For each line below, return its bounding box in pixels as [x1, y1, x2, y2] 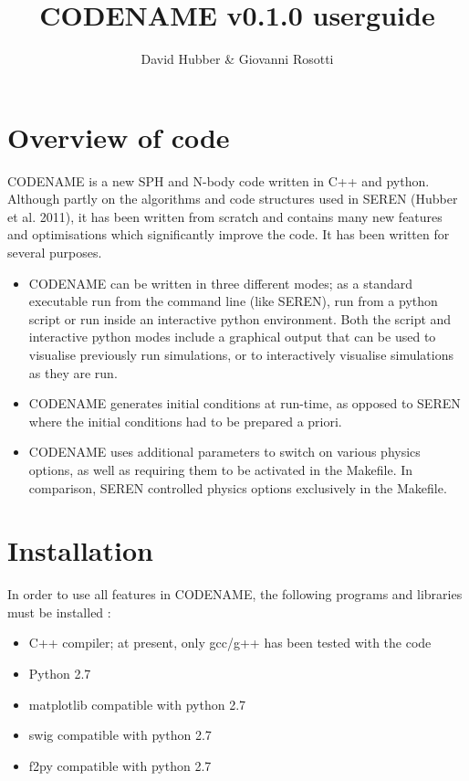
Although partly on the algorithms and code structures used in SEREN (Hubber [7, 189, 458, 208]
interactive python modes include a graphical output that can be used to [28, 327, 436, 346]
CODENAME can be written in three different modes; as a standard [28, 273, 412, 292]
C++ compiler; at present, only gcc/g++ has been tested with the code [28, 633, 432, 652]
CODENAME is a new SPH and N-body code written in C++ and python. [7, 171, 430, 190]
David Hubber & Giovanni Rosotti [141, 49, 334, 69]
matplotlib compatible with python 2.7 [28, 694, 246, 713]
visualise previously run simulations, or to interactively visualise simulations [28, 345, 454, 364]
